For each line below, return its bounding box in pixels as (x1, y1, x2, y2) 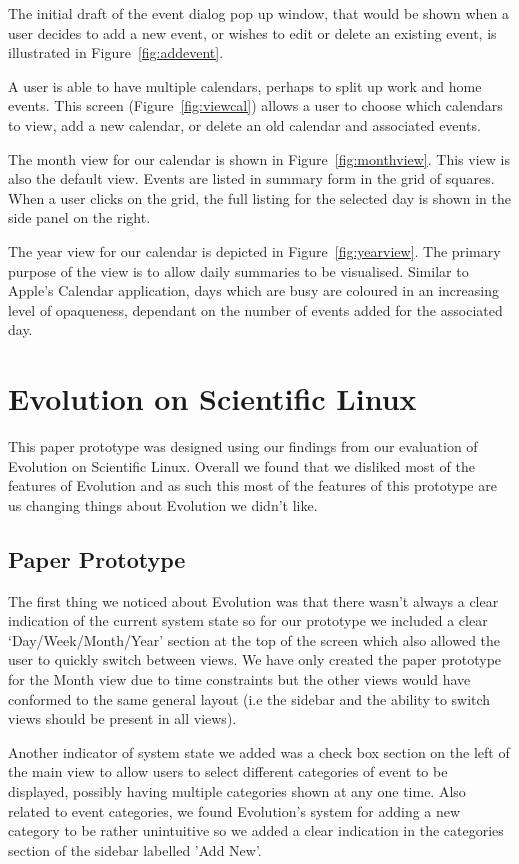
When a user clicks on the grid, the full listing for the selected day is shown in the (8, 187, 512, 208)
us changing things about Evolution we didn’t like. (8, 494, 318, 515)
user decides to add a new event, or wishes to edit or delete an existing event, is (8, 22, 497, 43)
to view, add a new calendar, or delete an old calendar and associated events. (8, 114, 481, 135)
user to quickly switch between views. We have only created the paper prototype (8, 649, 502, 670)
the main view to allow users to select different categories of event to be (8, 761, 448, 782)
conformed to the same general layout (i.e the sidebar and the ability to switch (8, 688, 491, 709)
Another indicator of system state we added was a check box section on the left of (8, 741, 510, 762)
